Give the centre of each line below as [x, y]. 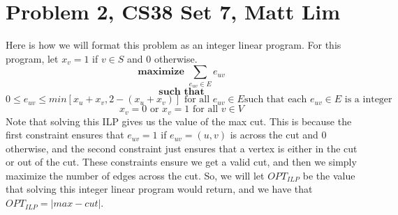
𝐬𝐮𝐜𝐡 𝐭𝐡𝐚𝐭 [182, 92]
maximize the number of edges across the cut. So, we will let [135, 175]
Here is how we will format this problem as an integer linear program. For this [174, 45]
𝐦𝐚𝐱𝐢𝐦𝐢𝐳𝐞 [161, 72]
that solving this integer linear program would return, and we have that [159, 189]
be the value [329, 175]
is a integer [368, 100]
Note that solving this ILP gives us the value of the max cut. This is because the [179, 121]
